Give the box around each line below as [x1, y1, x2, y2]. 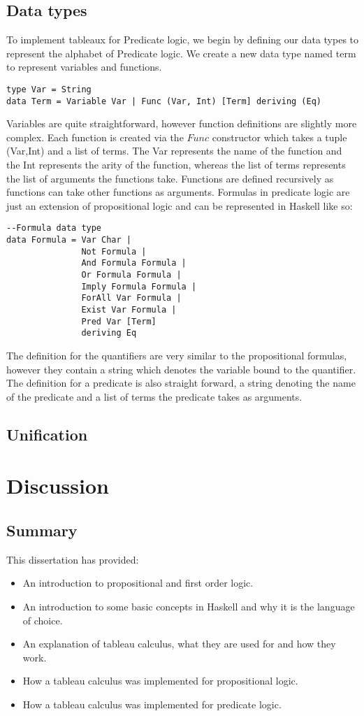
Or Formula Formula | [81, 270, 182, 280]
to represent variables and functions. [6, 59, 162, 74]
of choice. [22, 613, 63, 627]
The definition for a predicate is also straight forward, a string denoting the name [6, 375, 356, 390]
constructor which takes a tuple [212, 129, 347, 144]
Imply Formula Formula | [81, 281, 197, 292]
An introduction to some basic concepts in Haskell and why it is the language [22, 599, 355, 613]
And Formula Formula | [81, 258, 187, 268]
